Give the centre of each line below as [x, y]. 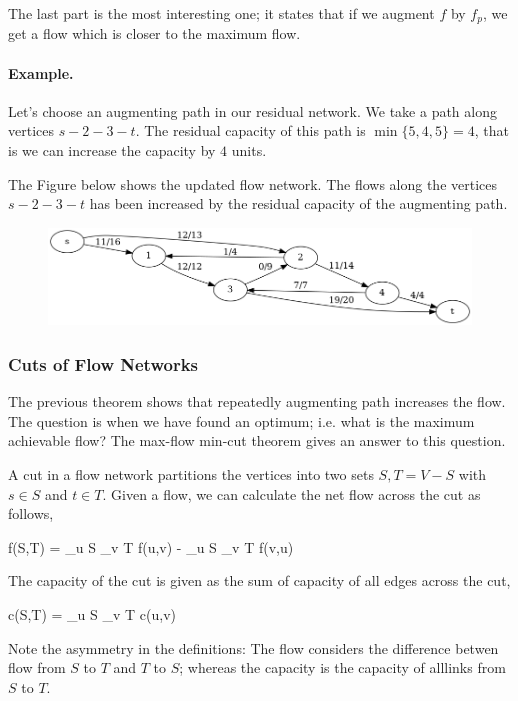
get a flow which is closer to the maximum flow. [154, 33]
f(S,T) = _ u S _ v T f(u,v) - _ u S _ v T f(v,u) [151, 546]
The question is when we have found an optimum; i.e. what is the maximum [241, 420]
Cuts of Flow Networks [103, 363]
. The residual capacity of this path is [250, 130]
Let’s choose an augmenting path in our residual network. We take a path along [252, 110]
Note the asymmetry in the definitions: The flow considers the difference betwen [253, 647]
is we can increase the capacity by [112, 150]
